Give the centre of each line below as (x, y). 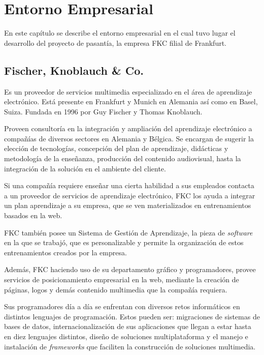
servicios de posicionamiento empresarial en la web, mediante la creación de (122, 279)
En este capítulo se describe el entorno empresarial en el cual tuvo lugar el (120, 33)
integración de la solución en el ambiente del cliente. (85, 168)
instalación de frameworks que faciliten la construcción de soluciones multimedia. (130, 346)
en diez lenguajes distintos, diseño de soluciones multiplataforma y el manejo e (126, 336)
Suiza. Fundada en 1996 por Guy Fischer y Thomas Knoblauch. (103, 111)
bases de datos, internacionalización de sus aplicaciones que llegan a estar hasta (128, 326)
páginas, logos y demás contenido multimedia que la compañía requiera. (116, 289)
